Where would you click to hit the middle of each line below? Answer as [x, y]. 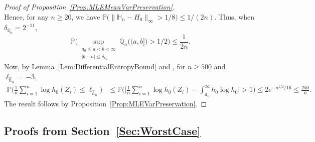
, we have [86, 16]
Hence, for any [26, 16]
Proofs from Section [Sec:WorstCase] [102, 130]
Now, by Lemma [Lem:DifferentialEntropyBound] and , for [95, 66]
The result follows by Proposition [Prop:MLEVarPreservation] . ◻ [106, 103]
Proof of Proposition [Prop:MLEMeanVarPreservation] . [90, 7]
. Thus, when [234, 16]
